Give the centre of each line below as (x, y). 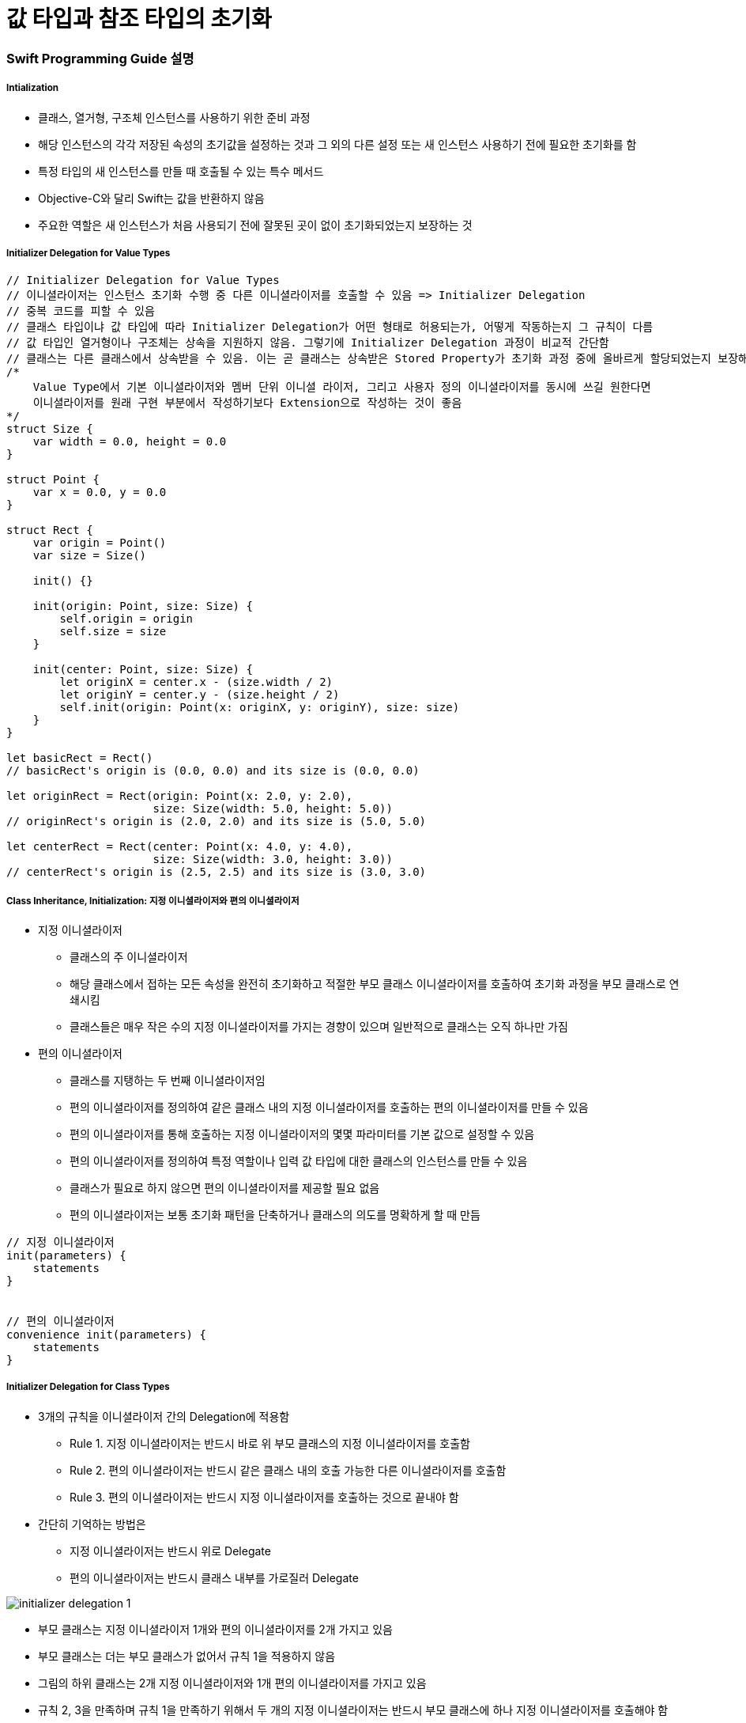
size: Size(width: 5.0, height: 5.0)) (273, 809)
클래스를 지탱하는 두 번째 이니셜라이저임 (168, 1081)
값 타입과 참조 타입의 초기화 (139, 19)
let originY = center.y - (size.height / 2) (200, 695)
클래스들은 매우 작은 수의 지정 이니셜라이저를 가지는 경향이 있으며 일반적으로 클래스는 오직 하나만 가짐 (319, 1027)
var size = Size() (90, 556)
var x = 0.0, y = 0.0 (100, 492)
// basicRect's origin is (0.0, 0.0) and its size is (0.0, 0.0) (213, 771)
